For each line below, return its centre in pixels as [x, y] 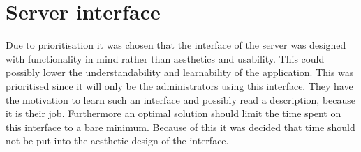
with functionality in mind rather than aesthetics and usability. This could [165, 58]
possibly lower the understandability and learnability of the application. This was [180, 72]
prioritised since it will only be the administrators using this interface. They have [179, 85]
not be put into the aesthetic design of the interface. [117, 140]
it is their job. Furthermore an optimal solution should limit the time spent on [174, 113]
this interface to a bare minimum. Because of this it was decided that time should [180, 127]
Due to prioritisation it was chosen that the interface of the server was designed [176, 45]
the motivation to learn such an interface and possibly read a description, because [181, 99]
